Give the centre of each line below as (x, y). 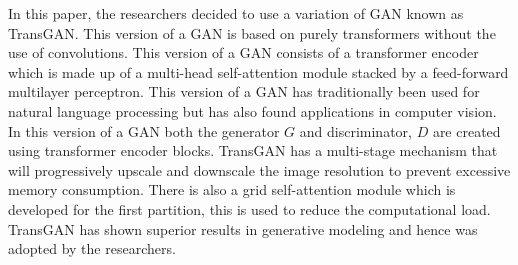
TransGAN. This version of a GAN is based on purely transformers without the (252, 32)
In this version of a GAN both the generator (144, 130)
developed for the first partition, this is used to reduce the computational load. (249, 208)
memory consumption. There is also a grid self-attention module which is (232, 189)
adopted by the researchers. (92, 248)
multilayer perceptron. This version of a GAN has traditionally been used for (244, 91)
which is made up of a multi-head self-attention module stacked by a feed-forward (258, 71)
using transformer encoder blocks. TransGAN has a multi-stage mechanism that (253, 150)
